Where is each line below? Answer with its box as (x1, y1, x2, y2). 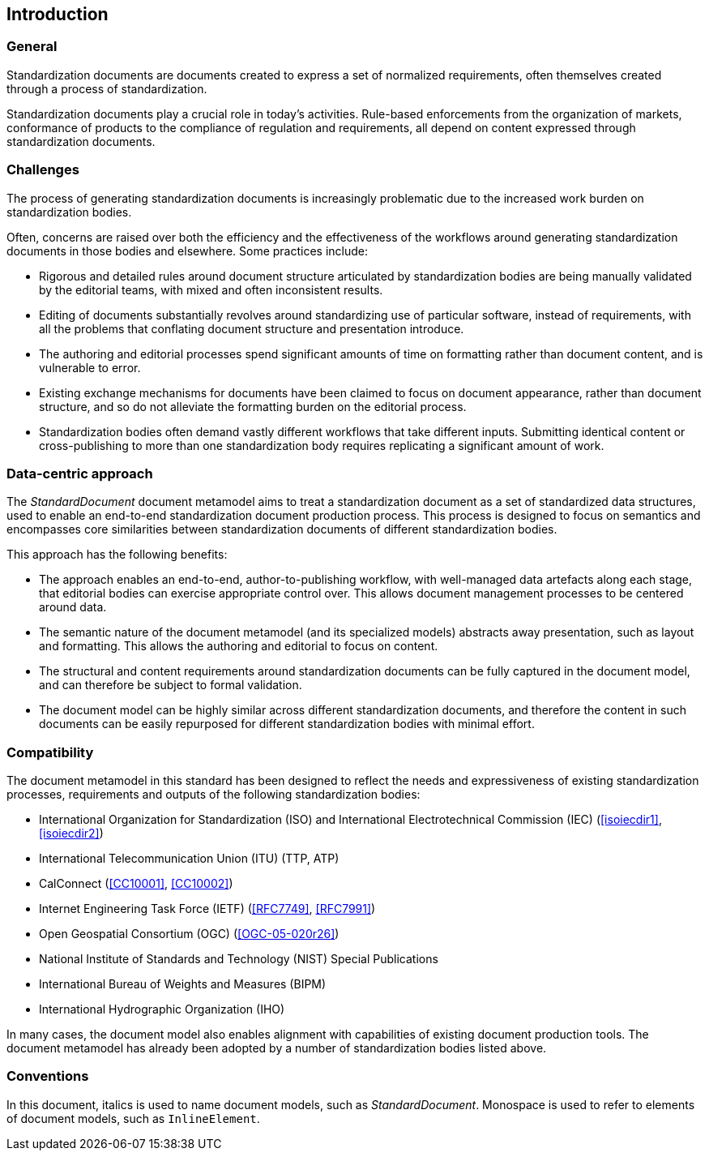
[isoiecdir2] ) (39, 826, 104, 841)
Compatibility (6, 743, 94, 761)
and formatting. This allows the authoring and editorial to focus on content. (39, 639, 438, 653)
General (6, 38, 58, 55)
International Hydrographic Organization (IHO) (39, 1002, 285, 1017)
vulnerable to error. (39, 360, 141, 375)
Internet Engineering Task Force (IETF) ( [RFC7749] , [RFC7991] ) (39, 902, 376, 916)
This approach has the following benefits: (6, 547, 228, 562)
